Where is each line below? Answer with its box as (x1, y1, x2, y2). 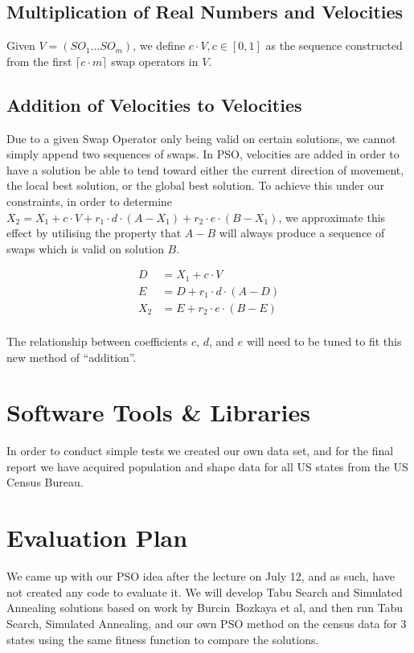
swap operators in (111, 52, 199, 69)
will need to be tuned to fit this (246, 332, 402, 349)
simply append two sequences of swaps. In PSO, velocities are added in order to (6, 146, 400, 162)
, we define (133, 37, 186, 54)
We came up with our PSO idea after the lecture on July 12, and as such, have (6, 568, 395, 585)
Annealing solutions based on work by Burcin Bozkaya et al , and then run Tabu (6, 599, 404, 616)
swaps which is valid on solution (6, 240, 164, 257)
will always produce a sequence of (219, 224, 385, 241)
